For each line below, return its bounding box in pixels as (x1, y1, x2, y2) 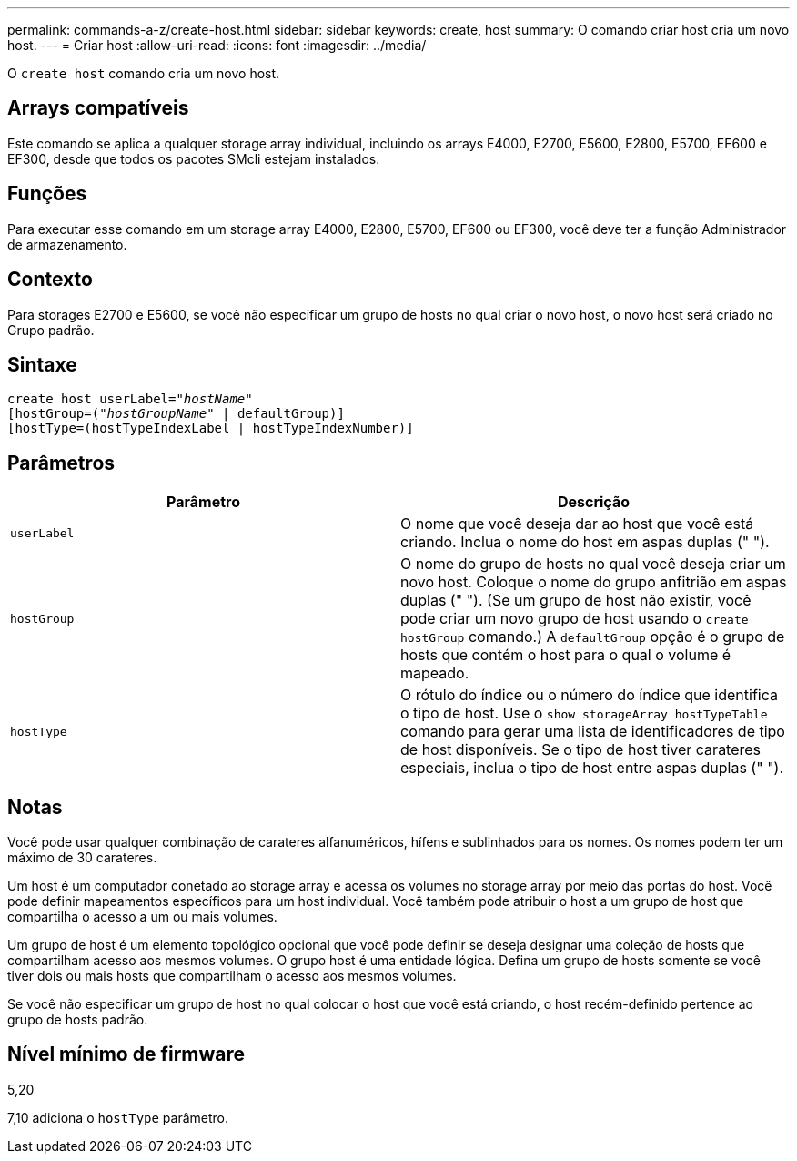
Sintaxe (7, 352, 77, 376)
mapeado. (400, 664, 469, 683)
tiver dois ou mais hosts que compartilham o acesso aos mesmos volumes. (7, 968, 457, 984)
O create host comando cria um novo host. (7, 66, 280, 81)
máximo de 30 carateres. (7, 850, 157, 866)
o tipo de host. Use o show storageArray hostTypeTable (400, 704, 768, 723)
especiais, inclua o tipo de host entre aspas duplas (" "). (400, 759, 784, 778)
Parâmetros (7, 451, 116, 474)
